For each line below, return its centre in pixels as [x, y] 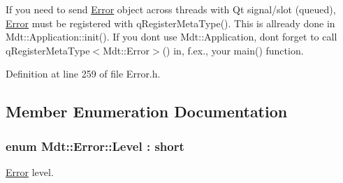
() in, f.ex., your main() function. [233, 50]
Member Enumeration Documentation [147, 111]
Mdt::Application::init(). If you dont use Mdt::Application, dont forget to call [171, 37]
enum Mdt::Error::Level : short [95, 146]
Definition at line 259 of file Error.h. [83, 74]
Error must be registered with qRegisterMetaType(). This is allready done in [170, 23]
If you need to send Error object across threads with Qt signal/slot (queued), [171, 9]
